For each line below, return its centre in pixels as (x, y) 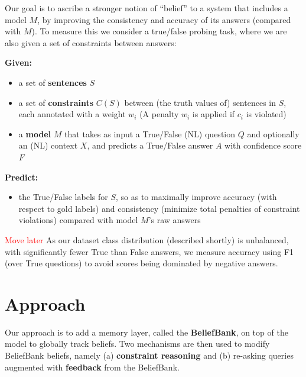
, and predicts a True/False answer (150, 145)
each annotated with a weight (72, 114)
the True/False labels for (63, 197)
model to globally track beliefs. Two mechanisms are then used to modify (137, 344)
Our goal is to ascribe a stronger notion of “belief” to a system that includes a (147, 8)
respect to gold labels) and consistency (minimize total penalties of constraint (159, 208)
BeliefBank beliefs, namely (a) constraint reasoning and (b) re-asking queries (149, 355)
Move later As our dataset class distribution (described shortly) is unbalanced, (147, 239)
